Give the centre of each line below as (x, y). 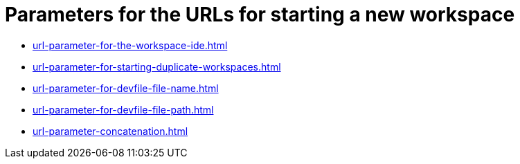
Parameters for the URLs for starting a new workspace (260, 15)
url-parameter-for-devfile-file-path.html (123, 109)
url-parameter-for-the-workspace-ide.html (130, 45)
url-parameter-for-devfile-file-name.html (126, 88)
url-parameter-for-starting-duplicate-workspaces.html (157, 66)
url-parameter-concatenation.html (110, 131)
